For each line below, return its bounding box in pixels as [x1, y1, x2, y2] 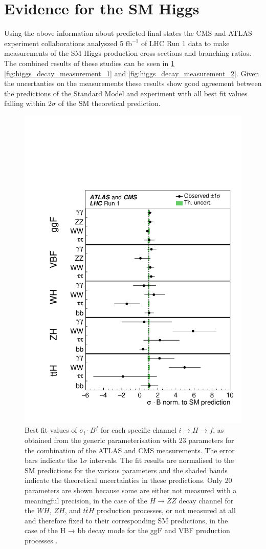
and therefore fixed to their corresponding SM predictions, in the [25, 515, 228, 525]
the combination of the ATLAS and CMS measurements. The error [25, 445, 235, 455]
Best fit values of [25, 425, 77, 435]
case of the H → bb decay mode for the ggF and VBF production [25, 525, 230, 536]
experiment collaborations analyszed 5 [4, 37, 124, 48]
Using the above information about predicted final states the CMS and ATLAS [4, 28, 252, 38]
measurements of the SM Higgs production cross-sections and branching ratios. [4, 48, 252, 58]
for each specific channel [100, 425, 176, 435]
